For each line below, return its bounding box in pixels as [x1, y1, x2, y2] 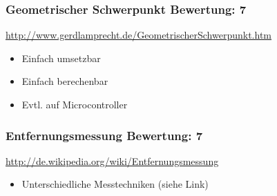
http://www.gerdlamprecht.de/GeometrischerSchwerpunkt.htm [6, 28, 271, 42]
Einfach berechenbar [21, 74, 108, 88]
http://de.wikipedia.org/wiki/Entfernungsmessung [6, 153, 219, 168]
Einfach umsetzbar [21, 50, 101, 65]
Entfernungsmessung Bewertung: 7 [6, 126, 203, 144]
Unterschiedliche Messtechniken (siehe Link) [21, 177, 209, 191]
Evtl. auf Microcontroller [21, 97, 128, 111]
